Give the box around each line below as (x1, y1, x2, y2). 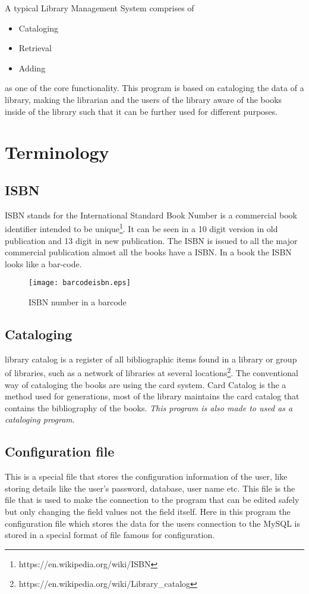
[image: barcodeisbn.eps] (29, 279, 131, 287)
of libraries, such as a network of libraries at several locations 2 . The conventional (5, 365, 298, 379)
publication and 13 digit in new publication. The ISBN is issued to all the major (5, 234, 298, 246)
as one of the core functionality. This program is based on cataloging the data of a (5, 82, 304, 94)
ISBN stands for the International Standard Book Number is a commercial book (5, 208, 297, 221)
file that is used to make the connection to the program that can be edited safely (5, 493, 299, 506)
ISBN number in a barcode (29, 296, 127, 308)
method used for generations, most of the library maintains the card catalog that (5, 390, 299, 402)
